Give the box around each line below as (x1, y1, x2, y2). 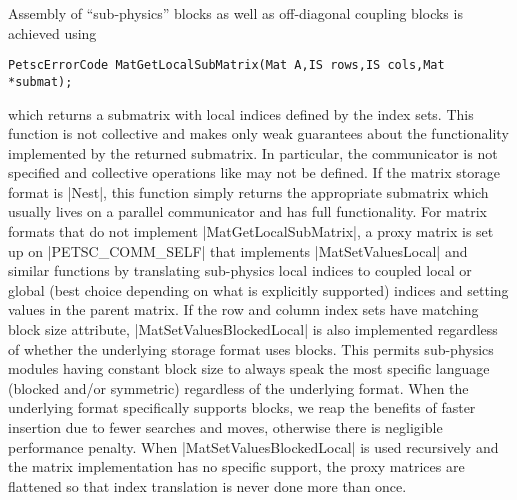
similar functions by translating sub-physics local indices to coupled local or (8, 260, 472, 281)
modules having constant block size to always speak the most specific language (8, 358, 490, 379)
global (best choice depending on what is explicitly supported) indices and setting (8, 279, 509, 300)
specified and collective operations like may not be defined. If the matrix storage (8, 162, 500, 183)
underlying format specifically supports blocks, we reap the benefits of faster (8, 397, 476, 418)
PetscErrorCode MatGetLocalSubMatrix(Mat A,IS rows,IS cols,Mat (8, 58, 445, 73)
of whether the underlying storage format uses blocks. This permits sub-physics (8, 338, 494, 359)
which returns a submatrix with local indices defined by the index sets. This (8, 103, 474, 124)
